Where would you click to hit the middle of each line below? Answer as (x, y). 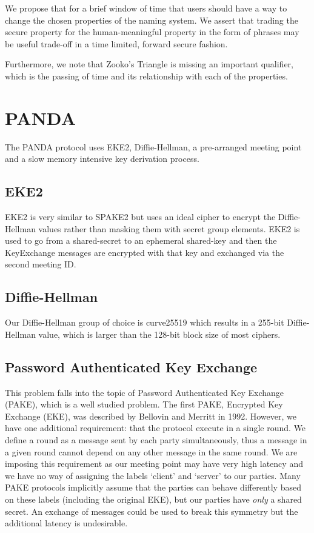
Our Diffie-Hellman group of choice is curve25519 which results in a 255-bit (145, 322)
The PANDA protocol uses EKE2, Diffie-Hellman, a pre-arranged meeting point (153, 146)
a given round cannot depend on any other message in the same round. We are (151, 451)
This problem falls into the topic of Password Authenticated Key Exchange (145, 392)
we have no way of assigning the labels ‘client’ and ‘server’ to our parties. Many (153, 475)
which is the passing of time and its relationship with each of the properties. (146, 75)
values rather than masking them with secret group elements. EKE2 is (169, 228)
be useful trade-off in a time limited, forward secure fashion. (116, 43)
